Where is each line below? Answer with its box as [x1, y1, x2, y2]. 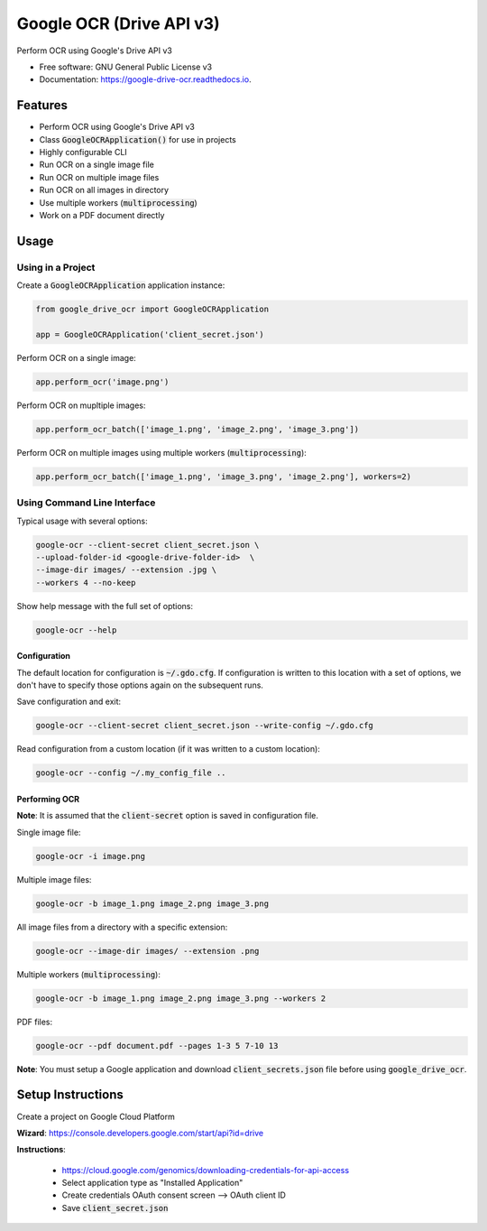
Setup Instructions [16, 1088, 124, 1103]
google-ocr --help [35, 625, 117, 635]
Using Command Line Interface [16, 496, 156, 509]
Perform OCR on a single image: [16, 352, 137, 363]
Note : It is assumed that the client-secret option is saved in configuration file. [16, 810, 319, 821]
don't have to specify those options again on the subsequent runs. [16, 680, 263, 690]
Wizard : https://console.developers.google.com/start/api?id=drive [16, 1127, 264, 1138]
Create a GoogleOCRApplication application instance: [16, 280, 225, 291]
